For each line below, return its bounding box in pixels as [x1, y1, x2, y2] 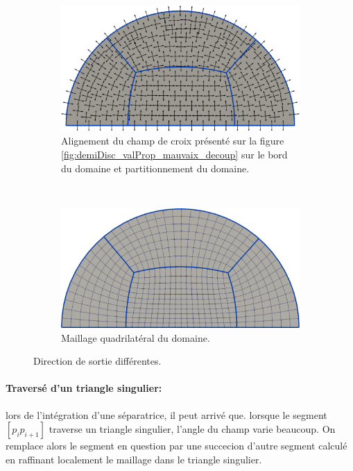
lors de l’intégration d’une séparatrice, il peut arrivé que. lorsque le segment [6, 407, 327, 422]
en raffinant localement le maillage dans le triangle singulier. [6, 452, 262, 466]
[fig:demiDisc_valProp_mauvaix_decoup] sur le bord [61, 147, 288, 161]
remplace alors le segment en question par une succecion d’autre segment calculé [6, 438, 347, 453]
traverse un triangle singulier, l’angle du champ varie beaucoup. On [49, 422, 336, 436]
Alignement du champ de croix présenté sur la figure [61, 133, 284, 148]
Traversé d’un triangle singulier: [6, 381, 162, 395]
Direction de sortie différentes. [33, 354, 162, 368]
